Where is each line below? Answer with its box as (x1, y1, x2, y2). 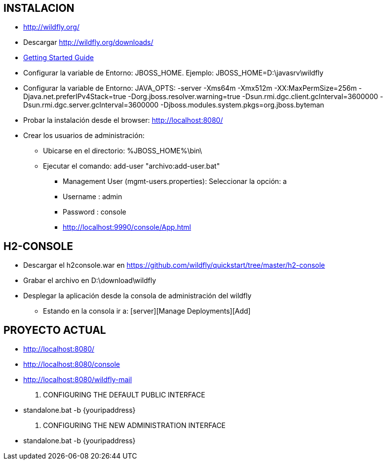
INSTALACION (3, 2, 75, 14)
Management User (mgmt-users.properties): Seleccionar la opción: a (63, 177, 287, 186)
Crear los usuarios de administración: (23, 131, 145, 140)
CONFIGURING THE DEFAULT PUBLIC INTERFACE (43, 391, 205, 399)
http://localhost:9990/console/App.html (63, 223, 191, 232)
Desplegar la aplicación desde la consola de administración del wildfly (23, 291, 252, 300)
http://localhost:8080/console (23, 360, 120, 369)
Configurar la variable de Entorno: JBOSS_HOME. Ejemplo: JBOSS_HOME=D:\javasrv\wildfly (23, 69, 324, 77)
